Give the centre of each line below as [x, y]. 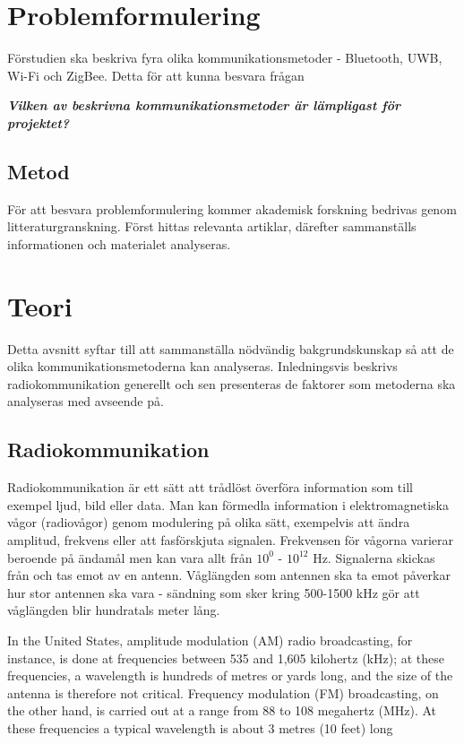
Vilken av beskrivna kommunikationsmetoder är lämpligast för [204, 105]
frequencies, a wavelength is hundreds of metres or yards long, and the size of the [230, 675]
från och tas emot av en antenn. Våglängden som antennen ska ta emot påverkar [229, 575]
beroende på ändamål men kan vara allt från [130, 557]
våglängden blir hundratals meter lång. [114, 610]
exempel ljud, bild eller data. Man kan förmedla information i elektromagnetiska [228, 504]
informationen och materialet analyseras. [119, 243]
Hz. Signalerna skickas [374, 557]
